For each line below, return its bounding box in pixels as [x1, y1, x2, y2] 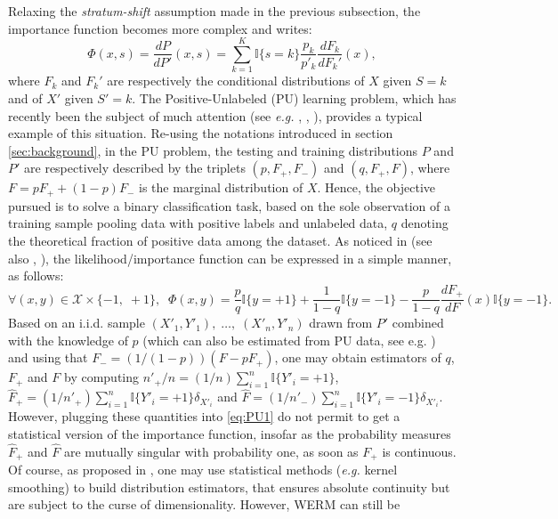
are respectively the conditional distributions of [107, 71, 365, 90]
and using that [8, 348, 88, 367]
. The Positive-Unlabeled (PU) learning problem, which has [132, 88, 457, 107]
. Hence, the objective [317, 178, 436, 197]
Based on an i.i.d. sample [8, 313, 145, 332]
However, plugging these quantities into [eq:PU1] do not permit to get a [8, 407, 400, 426]
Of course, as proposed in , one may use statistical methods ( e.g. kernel [8, 460, 398, 479]
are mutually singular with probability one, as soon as [64, 442, 359, 460]
